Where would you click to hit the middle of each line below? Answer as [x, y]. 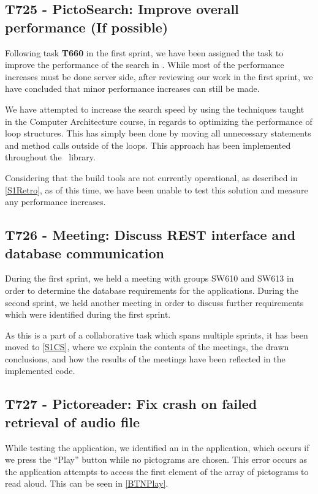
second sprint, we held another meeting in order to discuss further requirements [154, 302]
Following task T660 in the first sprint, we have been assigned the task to [144, 52]
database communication [85, 253]
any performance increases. [55, 202]
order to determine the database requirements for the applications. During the [152, 290]
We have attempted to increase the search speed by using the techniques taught [155, 109]
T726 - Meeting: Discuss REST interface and [150, 235]
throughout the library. [50, 157]
